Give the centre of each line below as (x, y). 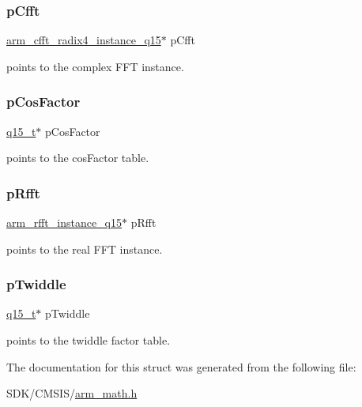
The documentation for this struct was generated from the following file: (181, 366)
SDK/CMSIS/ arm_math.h (72, 393)
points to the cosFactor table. (78, 158)
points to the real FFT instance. (85, 249)
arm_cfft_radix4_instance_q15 (84, 40)
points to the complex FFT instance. (95, 66)
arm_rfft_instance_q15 (64, 222)
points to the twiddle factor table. (89, 340)
